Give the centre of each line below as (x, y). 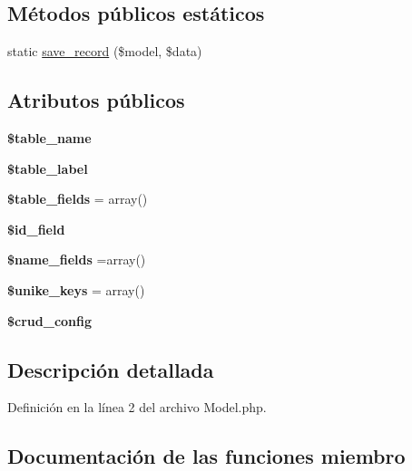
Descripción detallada (111, 369)
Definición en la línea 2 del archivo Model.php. (137, 407)
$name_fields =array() (77, 260)
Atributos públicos (96, 100)
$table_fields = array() (78, 199)
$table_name (49, 138)
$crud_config (50, 320)
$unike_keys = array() (76, 289)
